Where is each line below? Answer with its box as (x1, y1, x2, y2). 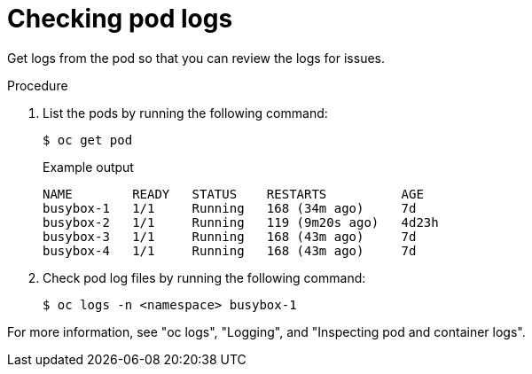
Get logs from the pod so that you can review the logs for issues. (7, 50, 385, 66)
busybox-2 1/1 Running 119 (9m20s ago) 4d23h (43, 214, 439, 230)
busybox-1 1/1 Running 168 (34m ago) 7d (43, 200, 417, 215)
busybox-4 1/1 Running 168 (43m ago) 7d (43, 243, 417, 258)
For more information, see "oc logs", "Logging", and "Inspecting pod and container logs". (7, 323, 526, 339)
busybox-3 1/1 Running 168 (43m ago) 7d (43, 229, 417, 244)
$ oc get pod (43, 132, 133, 147)
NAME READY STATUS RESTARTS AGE (43, 186, 424, 201)
